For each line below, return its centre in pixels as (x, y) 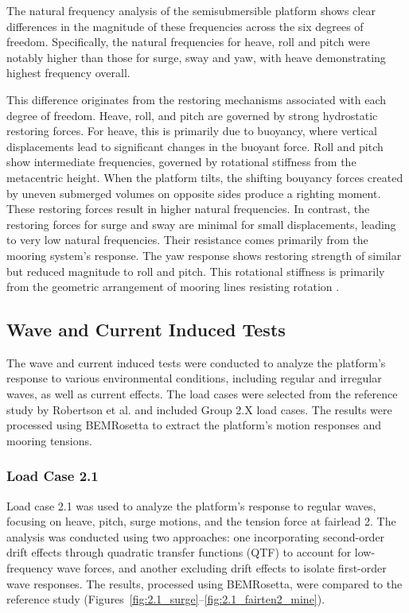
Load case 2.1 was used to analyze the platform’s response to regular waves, (191, 505)
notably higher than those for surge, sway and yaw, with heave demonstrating (196, 57)
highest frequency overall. (68, 73)
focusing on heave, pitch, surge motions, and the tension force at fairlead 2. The (201, 521)
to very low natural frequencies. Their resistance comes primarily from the (187, 240)
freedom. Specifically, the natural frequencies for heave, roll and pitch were (188, 42)
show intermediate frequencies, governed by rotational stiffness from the (181, 162)
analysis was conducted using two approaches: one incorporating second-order (196, 536)
